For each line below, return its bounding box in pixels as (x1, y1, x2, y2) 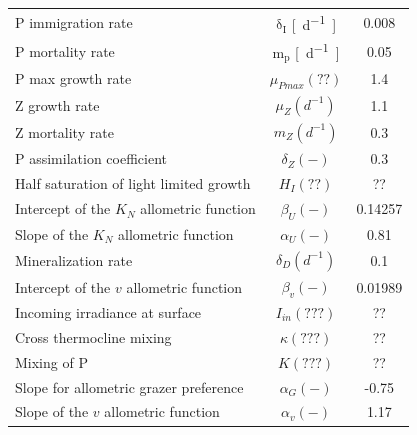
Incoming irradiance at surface (15, 302, 202, 323)
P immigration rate (15, 11, 133, 32)
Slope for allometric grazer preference (15, 376, 244, 397)
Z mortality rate (15, 122, 114, 143)
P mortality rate (15, 40, 115, 61)
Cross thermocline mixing (15, 326, 172, 347)
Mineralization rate (15, 249, 133, 270)
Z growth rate (15, 94, 100, 115)
